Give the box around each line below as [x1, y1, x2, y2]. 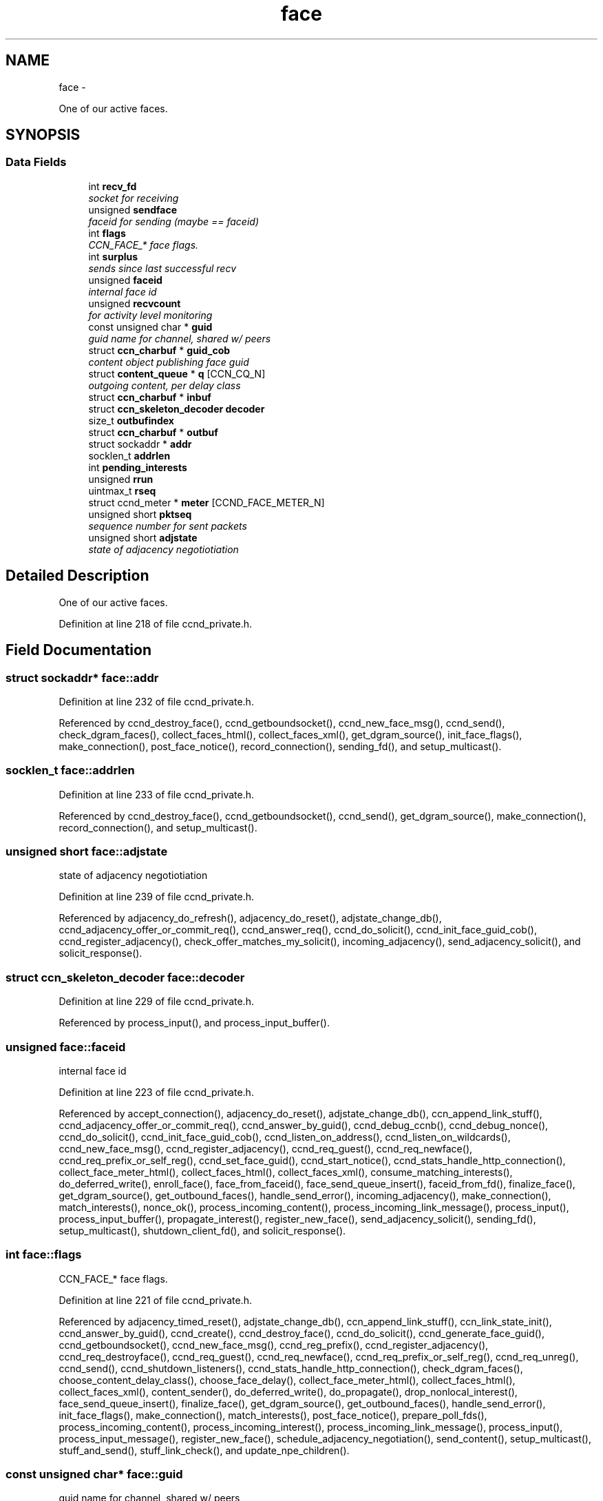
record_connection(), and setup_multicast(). [59, 821, 257, 834]
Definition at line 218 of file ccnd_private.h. [59, 617, 253, 630]
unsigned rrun [88, 473, 154, 485]
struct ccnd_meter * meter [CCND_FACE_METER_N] [88, 496, 325, 508]
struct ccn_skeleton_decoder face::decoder [6, 970, 245, 984]
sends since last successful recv [88, 262, 237, 274]
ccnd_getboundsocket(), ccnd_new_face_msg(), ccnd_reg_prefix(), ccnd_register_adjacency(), [59, 1338, 489, 1351]
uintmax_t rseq [88, 484, 156, 497]
